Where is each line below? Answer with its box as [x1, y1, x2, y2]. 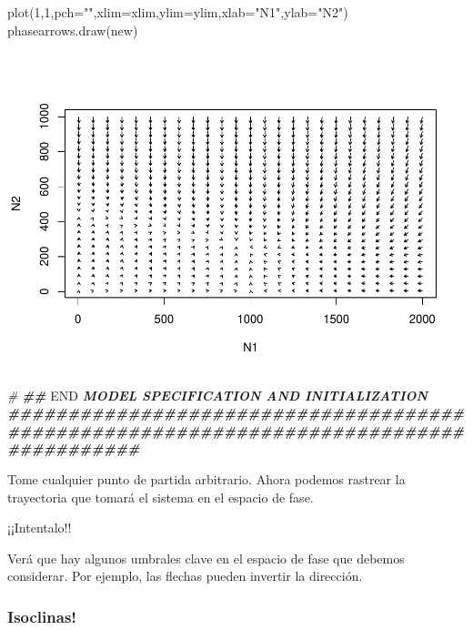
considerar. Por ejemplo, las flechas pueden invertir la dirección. [7, 566, 363, 585]
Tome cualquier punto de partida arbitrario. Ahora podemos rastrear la [7, 470, 406, 489]
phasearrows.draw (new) [7, 20, 138, 39]
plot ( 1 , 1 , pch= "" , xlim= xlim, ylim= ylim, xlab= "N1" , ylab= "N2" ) [7, 3, 348, 21]
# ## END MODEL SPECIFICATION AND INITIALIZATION [7, 385, 428, 404]
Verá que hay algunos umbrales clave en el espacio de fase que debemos [7, 548, 405, 567]
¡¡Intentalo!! [7, 518, 72, 537]
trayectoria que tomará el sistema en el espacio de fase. [7, 487, 314, 506]
